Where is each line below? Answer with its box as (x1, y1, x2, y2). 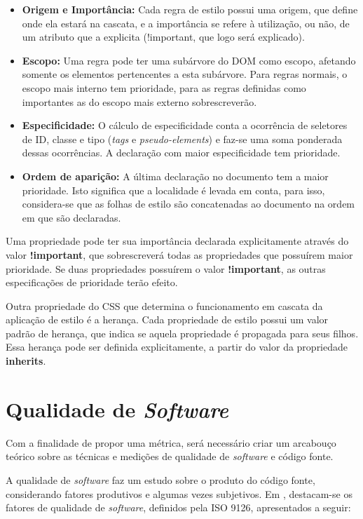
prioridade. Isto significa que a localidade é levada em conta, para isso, (22, 182, 325, 197)
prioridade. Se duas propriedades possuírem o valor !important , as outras (6, 261, 326, 276)
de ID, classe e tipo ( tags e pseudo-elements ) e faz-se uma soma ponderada (22, 131, 343, 146)
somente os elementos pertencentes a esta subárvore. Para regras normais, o (22, 67, 348, 81)
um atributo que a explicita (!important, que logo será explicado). (22, 29, 305, 44)
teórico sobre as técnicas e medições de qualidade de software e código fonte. (6, 449, 334, 464)
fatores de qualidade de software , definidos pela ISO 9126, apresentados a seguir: (6, 500, 351, 515)
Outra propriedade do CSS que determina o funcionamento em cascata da (6, 298, 323, 313)
